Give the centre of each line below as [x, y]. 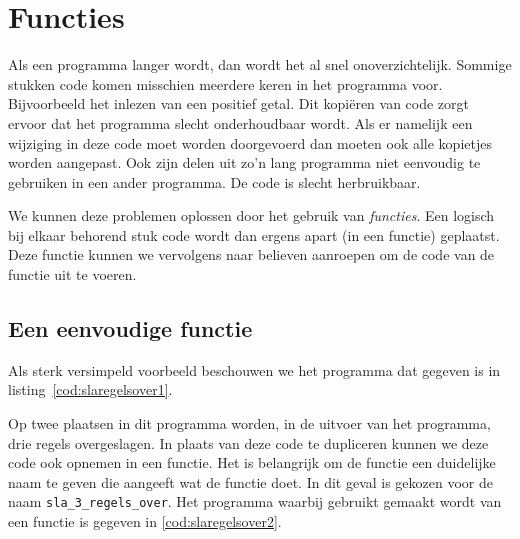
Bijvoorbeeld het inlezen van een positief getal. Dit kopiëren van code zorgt [239, 103]
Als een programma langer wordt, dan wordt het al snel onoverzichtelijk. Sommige [260, 64]
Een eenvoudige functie [130, 328]
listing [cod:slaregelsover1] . [90, 389]
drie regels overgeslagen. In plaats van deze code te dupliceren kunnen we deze [248, 442]
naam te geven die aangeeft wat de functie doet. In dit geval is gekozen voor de [251, 481]
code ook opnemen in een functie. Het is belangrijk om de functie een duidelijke [252, 462]
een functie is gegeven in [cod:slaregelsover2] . [145, 521]
